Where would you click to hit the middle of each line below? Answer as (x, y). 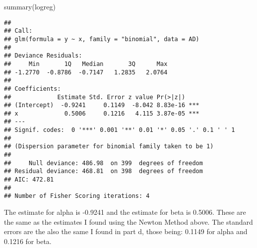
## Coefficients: (32, 89)
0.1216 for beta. (28, 241)
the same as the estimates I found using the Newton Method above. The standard (128, 221)
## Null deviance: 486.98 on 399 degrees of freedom (103, 163)
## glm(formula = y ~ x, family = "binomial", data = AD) (102, 39)
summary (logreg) (30, 6)
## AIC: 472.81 (29, 180)
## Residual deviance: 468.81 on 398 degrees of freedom (103, 171)
